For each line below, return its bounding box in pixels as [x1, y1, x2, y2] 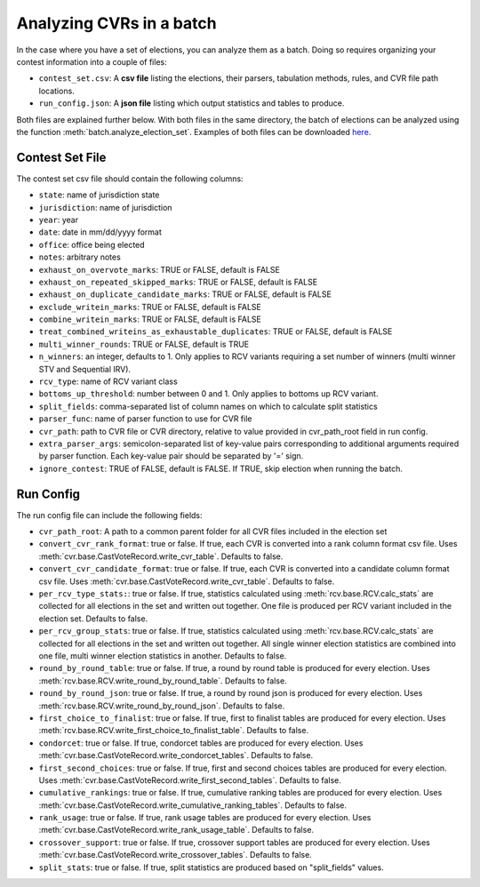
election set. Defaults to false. [38, 613, 148, 624]
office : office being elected [38, 239, 146, 250]
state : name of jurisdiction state [38, 189, 160, 200]
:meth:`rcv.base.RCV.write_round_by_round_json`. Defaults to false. [38, 700, 285, 711]
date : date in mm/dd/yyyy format [38, 227, 162, 237]
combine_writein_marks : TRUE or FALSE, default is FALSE [38, 314, 261, 324]
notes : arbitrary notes [38, 252, 122, 262]
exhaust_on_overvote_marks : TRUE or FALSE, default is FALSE [38, 264, 280, 275]
